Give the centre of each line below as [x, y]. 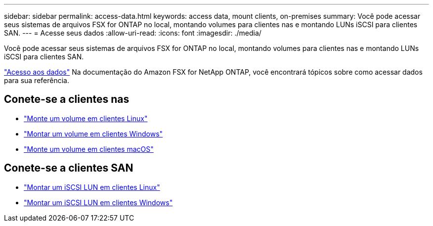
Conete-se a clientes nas [67, 99]
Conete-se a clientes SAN [69, 168]
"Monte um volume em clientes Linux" [86, 118]
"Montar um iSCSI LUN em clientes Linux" [92, 187]
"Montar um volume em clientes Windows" [93, 134]
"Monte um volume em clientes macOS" [89, 149]
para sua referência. [37, 80]
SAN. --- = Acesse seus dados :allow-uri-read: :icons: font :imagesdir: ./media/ [133, 33]
